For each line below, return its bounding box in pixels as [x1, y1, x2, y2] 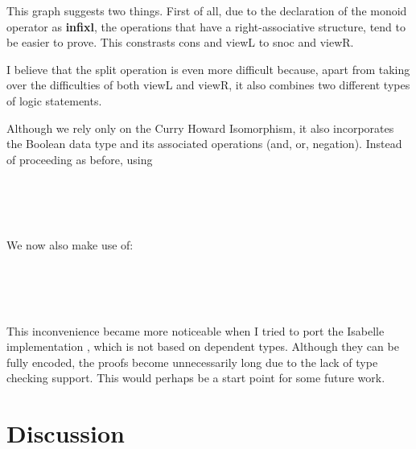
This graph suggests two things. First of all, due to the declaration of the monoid [6, 2, 407, 19]
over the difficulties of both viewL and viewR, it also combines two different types [6, 76, 410, 93]
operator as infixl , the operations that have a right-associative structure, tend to [6, 18, 406, 35]
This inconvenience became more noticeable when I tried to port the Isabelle [6, 322, 385, 339]
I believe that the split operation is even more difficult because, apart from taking [6, 60, 410, 77]
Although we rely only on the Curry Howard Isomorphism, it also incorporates [6, 119, 394, 136]
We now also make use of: [6, 237, 134, 253]
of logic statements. [6, 92, 102, 109]
